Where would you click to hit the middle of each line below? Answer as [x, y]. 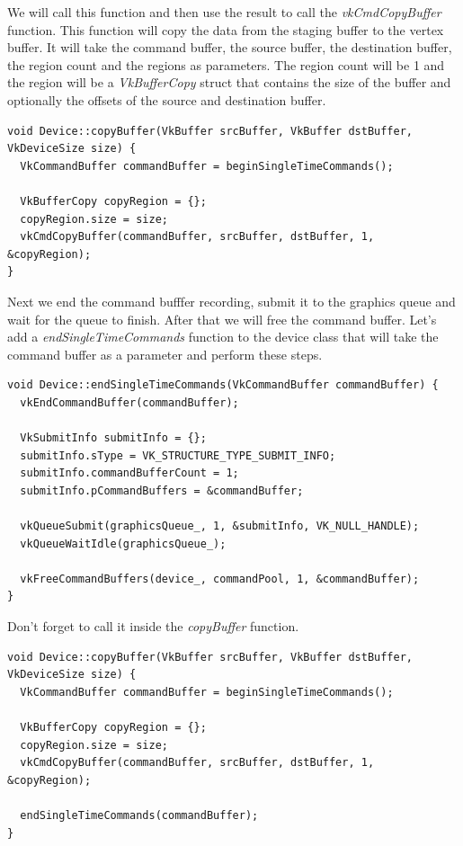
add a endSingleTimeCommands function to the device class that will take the [223, 337]
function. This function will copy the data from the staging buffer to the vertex [226, 29]
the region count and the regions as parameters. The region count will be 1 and [226, 64]
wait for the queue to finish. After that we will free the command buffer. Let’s [222, 319]
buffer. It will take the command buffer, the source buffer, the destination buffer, [230, 47]
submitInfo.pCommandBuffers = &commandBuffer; [162, 490]
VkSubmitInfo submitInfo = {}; [113, 438]
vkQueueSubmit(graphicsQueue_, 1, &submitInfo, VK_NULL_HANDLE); [220, 526]
